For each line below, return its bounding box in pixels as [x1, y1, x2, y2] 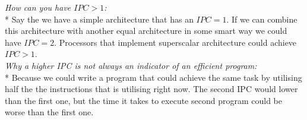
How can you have [5, 1, 71, 13]
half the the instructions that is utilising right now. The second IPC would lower [5, 83, 298, 95]
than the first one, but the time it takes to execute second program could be [5, 94, 282, 106]
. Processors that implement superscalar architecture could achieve [54, 36, 297, 48]
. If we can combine [226, 12, 297, 25]
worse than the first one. [5, 106, 94, 118]
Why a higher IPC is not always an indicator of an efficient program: [5, 59, 257, 71]
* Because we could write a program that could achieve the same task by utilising [5, 71, 302, 83]
